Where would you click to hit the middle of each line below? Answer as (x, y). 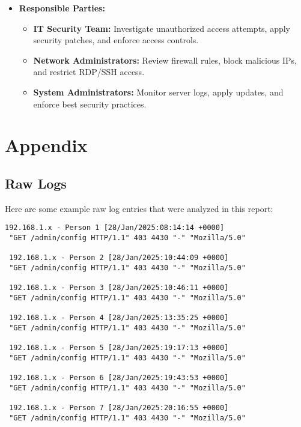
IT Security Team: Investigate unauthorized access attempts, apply (162, 28)
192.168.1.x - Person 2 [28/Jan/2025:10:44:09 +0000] (119, 258)
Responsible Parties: (62, 8)
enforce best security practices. (90, 104)
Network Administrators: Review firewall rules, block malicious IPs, (165, 60)
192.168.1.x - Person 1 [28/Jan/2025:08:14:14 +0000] (115, 228)
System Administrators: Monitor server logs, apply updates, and (158, 92)
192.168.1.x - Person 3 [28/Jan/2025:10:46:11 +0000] (119, 288)
